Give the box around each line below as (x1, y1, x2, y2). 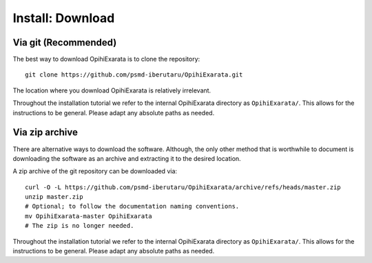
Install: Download (12, 10, 115, 26)
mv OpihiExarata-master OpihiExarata (25, 212, 153, 220)
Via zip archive (12, 126, 79, 138)
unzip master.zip (25, 193, 83, 201)
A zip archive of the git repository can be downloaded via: (12, 167, 178, 175)
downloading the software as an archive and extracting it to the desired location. (12, 154, 241, 162)
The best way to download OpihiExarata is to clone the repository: (12, 55, 200, 64)
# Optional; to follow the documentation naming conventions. (25, 202, 240, 211)
